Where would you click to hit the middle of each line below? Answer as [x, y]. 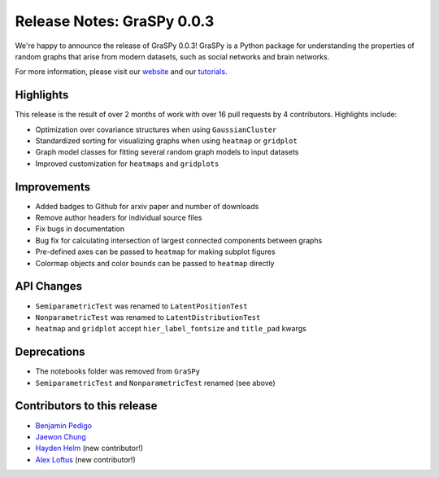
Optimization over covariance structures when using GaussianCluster [156, 129]
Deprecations [50, 352]
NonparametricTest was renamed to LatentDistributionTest [148, 317]
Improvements [53, 187]
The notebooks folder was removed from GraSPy [118, 371]
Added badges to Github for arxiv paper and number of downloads [147, 206]
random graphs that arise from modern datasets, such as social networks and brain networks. [172, 56]
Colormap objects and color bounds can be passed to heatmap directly [155, 263]
